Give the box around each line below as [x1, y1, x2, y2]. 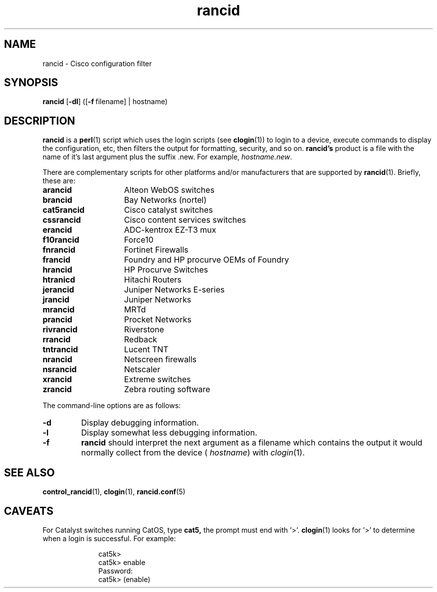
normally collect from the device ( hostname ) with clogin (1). [81, 447, 305, 458]
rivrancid [42, 324, 78, 335]
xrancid [42, 374, 72, 385]
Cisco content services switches [124, 215, 246, 225]
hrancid [42, 265, 72, 275]
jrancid [42, 295, 70, 305]
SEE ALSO [4, 466, 55, 479]
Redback [124, 334, 157, 345]
